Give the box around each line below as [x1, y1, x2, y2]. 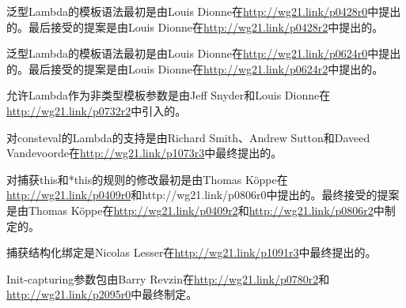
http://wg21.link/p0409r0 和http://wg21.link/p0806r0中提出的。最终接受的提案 [6, 186, 400, 203]
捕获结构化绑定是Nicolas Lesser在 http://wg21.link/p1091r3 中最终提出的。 [6, 244, 377, 261]
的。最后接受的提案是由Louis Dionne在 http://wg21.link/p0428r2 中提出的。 [6, 18, 384, 35]
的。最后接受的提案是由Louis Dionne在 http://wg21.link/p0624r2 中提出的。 [6, 60, 384, 77]
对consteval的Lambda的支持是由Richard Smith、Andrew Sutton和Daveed [6, 129, 370, 145]
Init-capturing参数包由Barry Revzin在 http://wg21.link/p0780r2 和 [6, 270, 330, 287]
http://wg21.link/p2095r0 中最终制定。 [6, 286, 198, 302]
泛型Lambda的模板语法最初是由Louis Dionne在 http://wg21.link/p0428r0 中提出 [6, 3, 401, 19]
